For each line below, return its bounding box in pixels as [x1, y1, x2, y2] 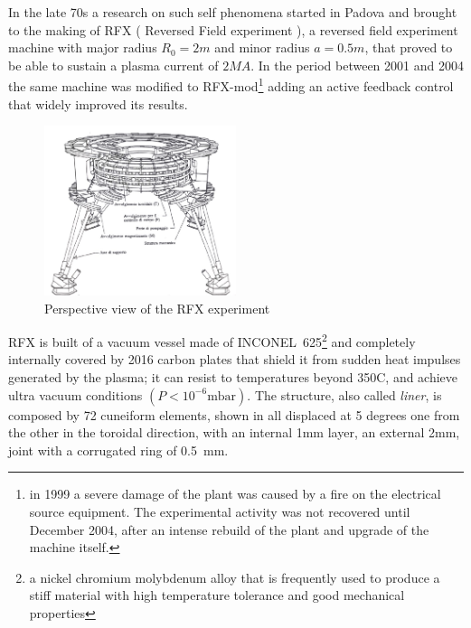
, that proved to [364, 38, 453, 57]
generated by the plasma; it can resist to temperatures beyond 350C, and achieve [8, 368, 458, 387]
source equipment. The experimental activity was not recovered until [29, 502, 410, 520]
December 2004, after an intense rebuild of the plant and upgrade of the [29, 520, 429, 539]
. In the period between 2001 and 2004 [250, 55, 464, 74]
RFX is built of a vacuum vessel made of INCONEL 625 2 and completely [8, 330, 416, 351]
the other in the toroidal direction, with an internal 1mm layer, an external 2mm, [8, 423, 460, 442]
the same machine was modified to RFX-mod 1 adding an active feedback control [8, 74, 454, 96]
